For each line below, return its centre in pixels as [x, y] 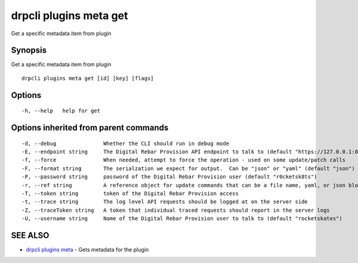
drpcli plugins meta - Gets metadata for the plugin [87, 250]
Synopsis [29, 50]
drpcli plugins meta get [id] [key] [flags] [88, 78]
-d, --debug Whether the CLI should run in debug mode [126, 143]
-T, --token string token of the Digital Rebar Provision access [130, 194]
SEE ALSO [30, 235]
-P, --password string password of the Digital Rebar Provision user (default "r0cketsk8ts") [169, 177]
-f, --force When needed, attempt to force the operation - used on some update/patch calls [184, 160]
